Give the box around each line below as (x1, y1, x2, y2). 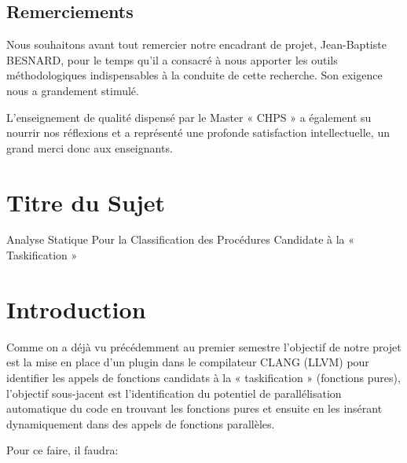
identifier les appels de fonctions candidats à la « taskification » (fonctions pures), (6, 369, 401, 385)
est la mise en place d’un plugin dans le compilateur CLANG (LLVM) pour (6, 354, 369, 370)
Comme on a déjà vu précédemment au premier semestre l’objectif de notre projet (6, 338, 401, 355)
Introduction (6, 292, 146, 325)
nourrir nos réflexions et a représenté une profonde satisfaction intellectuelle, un (6, 124, 390, 141)
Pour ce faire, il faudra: (6, 442, 119, 458)
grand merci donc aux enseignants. (6, 139, 173, 156)
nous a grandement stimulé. (6, 82, 139, 98)
